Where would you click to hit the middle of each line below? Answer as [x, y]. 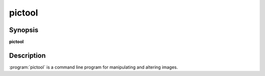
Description [27, 55]
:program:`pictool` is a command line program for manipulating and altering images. [93, 67]
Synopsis [24, 30]
